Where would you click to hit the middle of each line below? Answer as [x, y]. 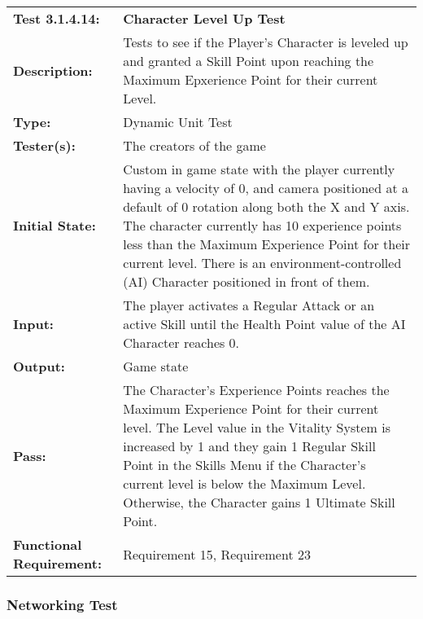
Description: [53, 70]
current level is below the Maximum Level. [244, 483]
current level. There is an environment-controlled [262, 263]
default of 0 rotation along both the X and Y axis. [266, 206]
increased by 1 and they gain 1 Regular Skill [249, 446]
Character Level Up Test [204, 18]
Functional [48, 544]
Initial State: [55, 225]
